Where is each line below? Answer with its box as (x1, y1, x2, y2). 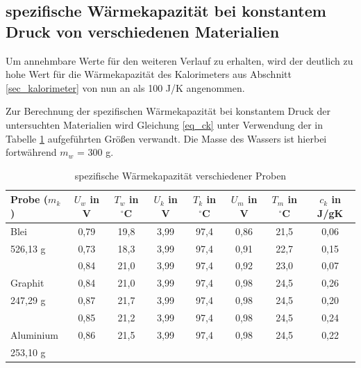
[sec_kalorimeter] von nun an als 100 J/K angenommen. (6, 80, 245, 95)
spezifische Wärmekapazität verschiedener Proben (74, 168, 287, 182)
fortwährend (6, 145, 57, 159)
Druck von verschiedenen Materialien (6, 20, 280, 42)
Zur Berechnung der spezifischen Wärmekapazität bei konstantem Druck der (6, 104, 330, 118)
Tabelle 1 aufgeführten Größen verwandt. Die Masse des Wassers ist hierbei (6, 131, 327, 145)
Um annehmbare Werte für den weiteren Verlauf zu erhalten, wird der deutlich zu (6, 53, 353, 67)
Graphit (10, 275, 44, 290)
